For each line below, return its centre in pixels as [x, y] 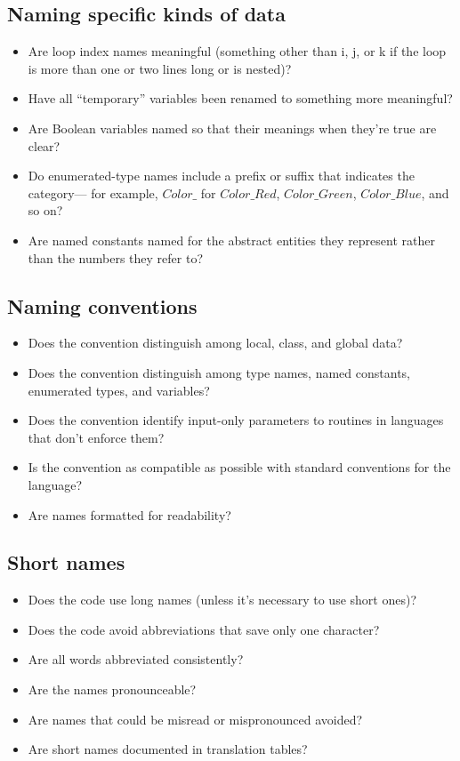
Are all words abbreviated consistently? [136, 659]
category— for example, [93, 192]
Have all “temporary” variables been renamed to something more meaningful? [240, 98]
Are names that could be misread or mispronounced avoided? [195, 719]
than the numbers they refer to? [115, 257]
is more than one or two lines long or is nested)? [160, 68]
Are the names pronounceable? [112, 689]
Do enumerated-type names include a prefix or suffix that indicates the [221, 176]
